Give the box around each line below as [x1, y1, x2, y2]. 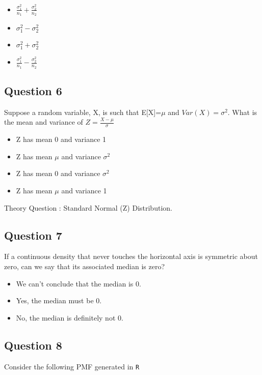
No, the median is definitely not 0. [16, 312, 123, 323]
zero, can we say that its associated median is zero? [4, 261, 165, 271]
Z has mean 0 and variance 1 [16, 134, 107, 145]
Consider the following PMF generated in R [4, 361, 140, 371]
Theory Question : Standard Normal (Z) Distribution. [4, 202, 172, 213]
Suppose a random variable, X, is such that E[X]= [4, 106, 162, 117]
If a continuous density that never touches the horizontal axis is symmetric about [4, 251, 258, 262]
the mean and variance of [4, 117, 83, 127]
